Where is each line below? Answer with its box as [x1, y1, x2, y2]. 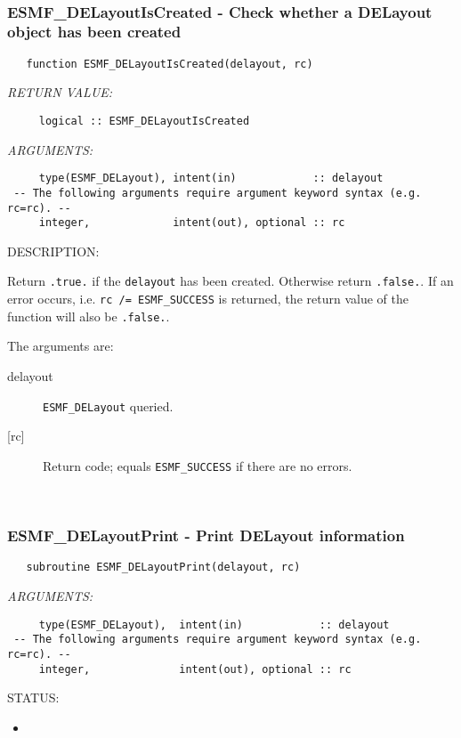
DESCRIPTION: [7, 241, 100, 260]
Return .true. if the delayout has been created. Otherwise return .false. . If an [7, 272, 454, 290]
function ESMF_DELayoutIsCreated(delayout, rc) [26, 57, 313, 70]
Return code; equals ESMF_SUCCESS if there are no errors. [43, 456, 352, 474]
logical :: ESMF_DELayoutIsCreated [38, 114, 250, 127]
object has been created [7, 20, 182, 43]
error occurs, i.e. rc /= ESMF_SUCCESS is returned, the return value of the [7, 289, 408, 308]
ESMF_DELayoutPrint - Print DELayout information [7, 524, 405, 547]
